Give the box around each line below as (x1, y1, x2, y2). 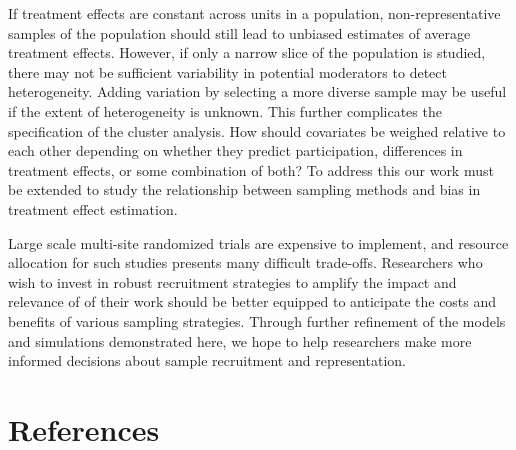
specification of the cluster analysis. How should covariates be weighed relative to (8, 120, 506, 141)
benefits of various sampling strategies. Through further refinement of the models (8, 310, 506, 331)
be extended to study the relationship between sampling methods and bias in (8, 179, 481, 200)
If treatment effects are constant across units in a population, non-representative (8, 3, 501, 23)
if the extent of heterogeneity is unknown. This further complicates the (8, 100, 442, 121)
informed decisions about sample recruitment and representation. (8, 350, 406, 371)
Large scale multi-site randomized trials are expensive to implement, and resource (8, 232, 509, 253)
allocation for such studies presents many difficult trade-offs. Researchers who (8, 252, 483, 273)
